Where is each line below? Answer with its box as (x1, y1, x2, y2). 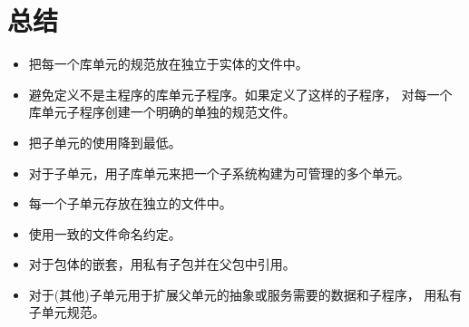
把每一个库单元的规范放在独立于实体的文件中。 (28, 54, 308, 73)
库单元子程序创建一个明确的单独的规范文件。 (28, 102, 296, 121)
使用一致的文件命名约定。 (28, 224, 181, 243)
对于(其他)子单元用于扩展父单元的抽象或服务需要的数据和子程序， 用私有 (28, 284, 463, 303)
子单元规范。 (28, 303, 105, 322)
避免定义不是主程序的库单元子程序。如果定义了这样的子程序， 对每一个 (28, 84, 453, 103)
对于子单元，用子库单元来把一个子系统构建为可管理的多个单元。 (28, 163, 410, 182)
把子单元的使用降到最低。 (28, 132, 181, 151)
